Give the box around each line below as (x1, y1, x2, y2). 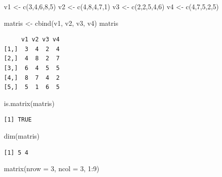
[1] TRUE (4, 116, 32, 124)
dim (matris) (4, 130, 40, 141)
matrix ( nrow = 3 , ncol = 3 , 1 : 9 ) (4, 163, 100, 174)
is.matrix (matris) (4, 98, 55, 108)
